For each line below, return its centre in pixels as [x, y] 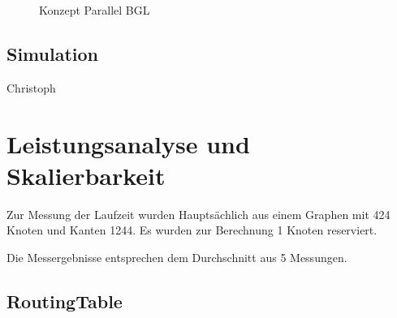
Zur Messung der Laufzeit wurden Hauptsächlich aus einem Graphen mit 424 [198, 214]
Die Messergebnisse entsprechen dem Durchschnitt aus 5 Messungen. [177, 257]
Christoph [31, 87]
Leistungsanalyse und [128, 143]
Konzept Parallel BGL [95, 10]
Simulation [53, 53]
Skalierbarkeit [86, 175]
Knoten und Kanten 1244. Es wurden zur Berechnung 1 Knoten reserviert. [192, 230]
